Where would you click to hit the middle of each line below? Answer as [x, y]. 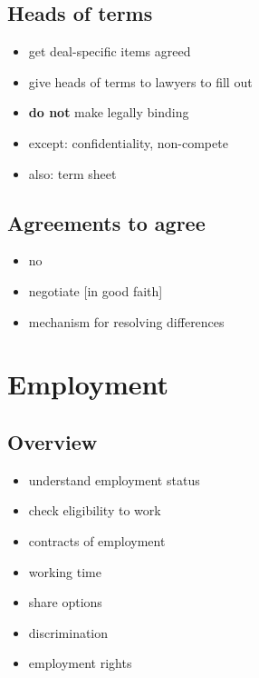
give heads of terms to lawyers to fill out [140, 81]
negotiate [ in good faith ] [96, 290]
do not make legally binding [109, 112]
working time [65, 571]
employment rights [80, 663]
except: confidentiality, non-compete [128, 142]
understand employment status [114, 479]
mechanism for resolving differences [126, 321]
